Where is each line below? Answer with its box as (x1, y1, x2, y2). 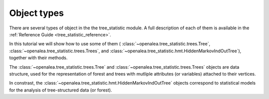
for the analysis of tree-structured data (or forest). (9, 87, 112, 93)
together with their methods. (9, 55, 68, 61)
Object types (9, 7, 64, 18)
